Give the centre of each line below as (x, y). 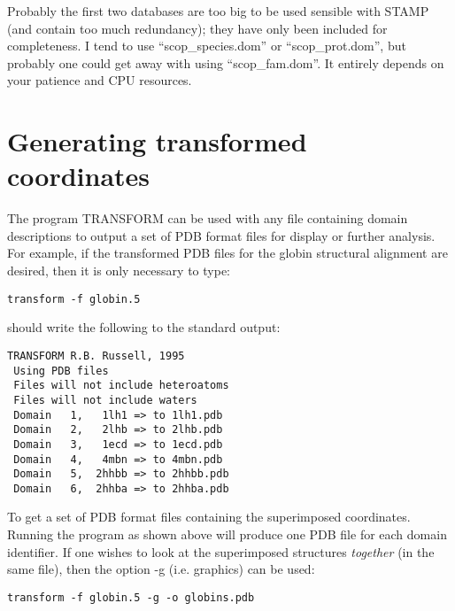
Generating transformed (157, 141)
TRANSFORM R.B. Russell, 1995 (96, 356)
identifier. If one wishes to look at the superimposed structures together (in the (221, 551)
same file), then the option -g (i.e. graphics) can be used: (161, 569)
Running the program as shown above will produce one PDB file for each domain (227, 534)
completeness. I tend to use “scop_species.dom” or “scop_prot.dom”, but (207, 46)
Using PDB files (61, 371)
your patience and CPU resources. (100, 80)
